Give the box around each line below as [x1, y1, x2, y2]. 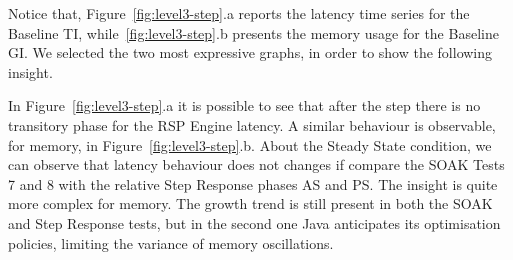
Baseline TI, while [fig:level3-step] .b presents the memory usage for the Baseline [8, 22, 499, 43]
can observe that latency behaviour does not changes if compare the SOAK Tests [8, 154, 505, 175]
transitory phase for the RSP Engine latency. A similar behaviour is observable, [8, 114, 496, 135]
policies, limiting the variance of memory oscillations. [8, 232, 334, 253]
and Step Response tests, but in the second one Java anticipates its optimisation [8, 212, 501, 233]
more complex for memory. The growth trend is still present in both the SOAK [8, 193, 493, 214]
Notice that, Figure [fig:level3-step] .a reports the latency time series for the [8, 3, 470, 23]
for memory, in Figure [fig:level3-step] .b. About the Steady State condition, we [8, 134, 492, 155]
